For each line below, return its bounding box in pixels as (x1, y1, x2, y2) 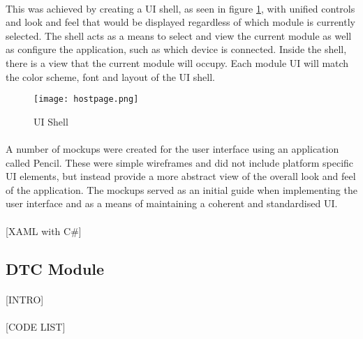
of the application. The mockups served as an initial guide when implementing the (6, 182, 357, 197)
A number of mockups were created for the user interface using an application (6, 142, 339, 156)
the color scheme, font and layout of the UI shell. (6, 69, 216, 84)
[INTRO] (6, 292, 44, 306)
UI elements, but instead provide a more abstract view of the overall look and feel (6, 169, 356, 183)
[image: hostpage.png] (34, 94, 139, 105)
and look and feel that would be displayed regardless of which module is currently (6, 15, 355, 29)
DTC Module (6, 257, 105, 279)
